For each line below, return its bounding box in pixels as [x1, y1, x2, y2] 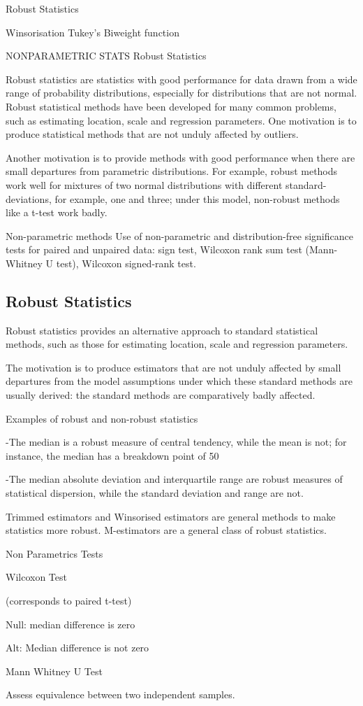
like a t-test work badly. [6, 205, 108, 220]
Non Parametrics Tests [6, 546, 103, 560]
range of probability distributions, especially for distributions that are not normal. [6, 85, 357, 100]
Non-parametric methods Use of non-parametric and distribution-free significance [6, 228, 353, 243]
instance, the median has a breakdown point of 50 [6, 448, 219, 463]
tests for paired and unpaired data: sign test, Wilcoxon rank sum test [6, 242, 302, 257]
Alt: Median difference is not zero [6, 640, 149, 655]
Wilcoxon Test [6, 570, 67, 584]
